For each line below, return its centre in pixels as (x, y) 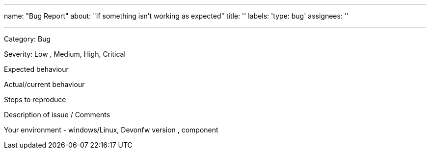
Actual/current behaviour (44, 84)
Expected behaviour (36, 69)
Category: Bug (27, 39)
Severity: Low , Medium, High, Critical (65, 54)
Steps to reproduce (35, 99)
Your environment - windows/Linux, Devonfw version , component (111, 130)
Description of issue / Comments (57, 115)
